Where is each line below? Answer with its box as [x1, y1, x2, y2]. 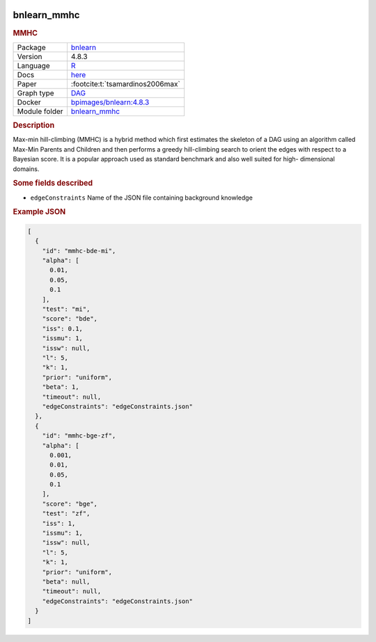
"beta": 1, [42, 383, 79, 391]
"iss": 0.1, [42, 324, 84, 332]
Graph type [17, 88, 55, 97]
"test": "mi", [42, 305, 91, 313]
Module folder [17, 106, 63, 116]
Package [17, 42, 46, 52]
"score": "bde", [42, 315, 97, 323]
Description [13, 120, 55, 130]
